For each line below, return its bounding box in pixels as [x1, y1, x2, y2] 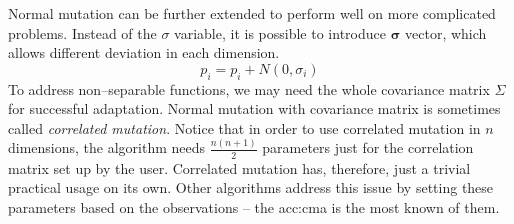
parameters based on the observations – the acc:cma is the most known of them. [8, 196, 500, 217]
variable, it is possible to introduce [174, 22, 386, 43]
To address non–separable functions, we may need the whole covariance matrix [8, 78, 490, 99]
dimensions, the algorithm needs [8, 137, 206, 158]
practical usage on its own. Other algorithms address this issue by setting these [8, 177, 494, 198]
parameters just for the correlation [262, 137, 474, 158]
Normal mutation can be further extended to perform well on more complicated [8, 3, 496, 23]
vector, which [405, 22, 487, 43]
